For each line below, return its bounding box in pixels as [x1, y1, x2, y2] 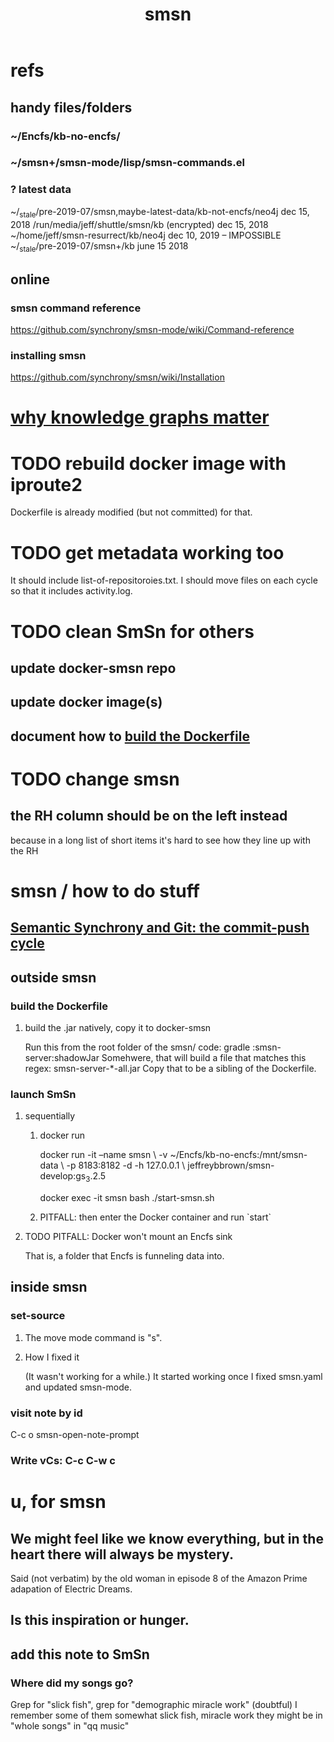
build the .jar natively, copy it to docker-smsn [24, 1021, 212, 1033]
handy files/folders [10, 99, 133, 116]
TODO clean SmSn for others [10, 620, 255, 643]
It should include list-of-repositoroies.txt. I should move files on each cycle [10, 574, 318, 587]
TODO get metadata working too [10, 541, 285, 564]
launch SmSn [10, 1087, 77, 1101]
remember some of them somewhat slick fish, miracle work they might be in [10, 1709, 323, 1722]
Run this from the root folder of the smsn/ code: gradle [24, 1041, 251, 1053]
